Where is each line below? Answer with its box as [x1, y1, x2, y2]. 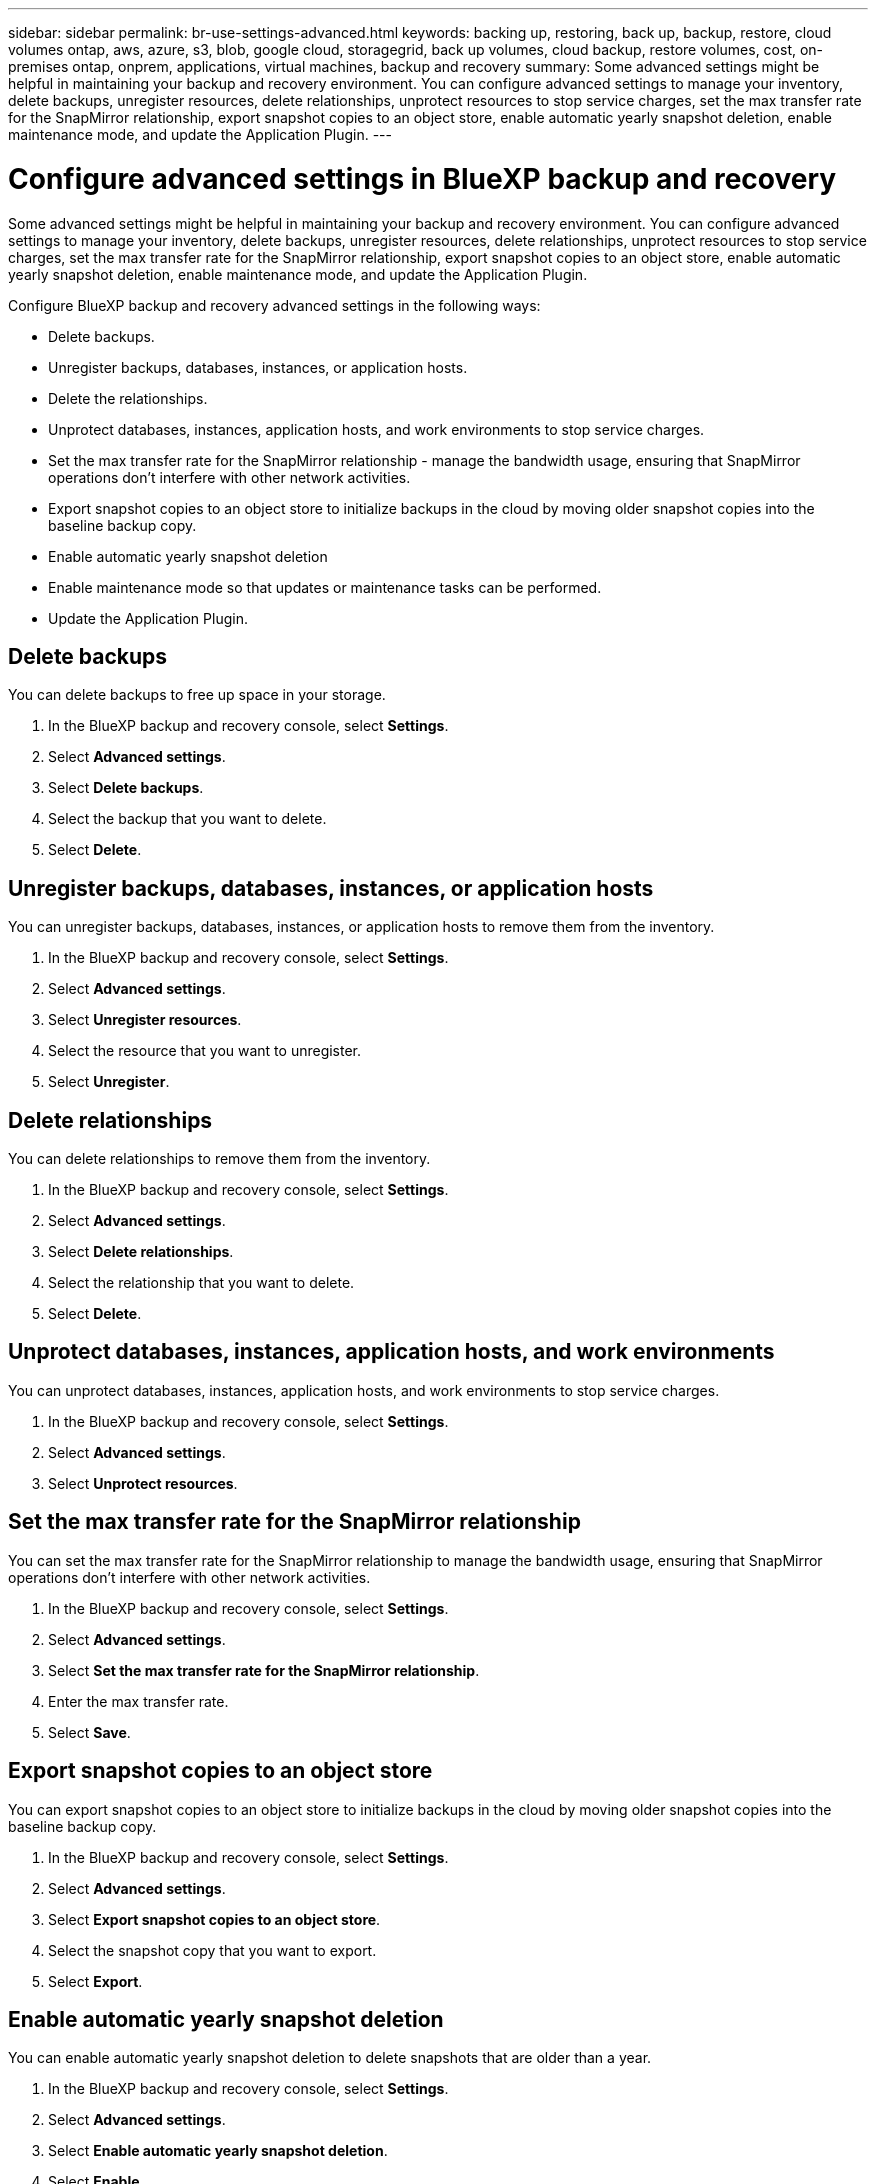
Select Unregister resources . [48, 1011, 242, 1029]
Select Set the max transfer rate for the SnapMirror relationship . [48, 1661, 480, 1679]
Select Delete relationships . [48, 1243, 234, 1261]
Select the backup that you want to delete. [48, 810, 327, 828]
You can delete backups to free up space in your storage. [8, 686, 386, 704]
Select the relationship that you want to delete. [48, 1274, 355, 1292]
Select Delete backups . [48, 779, 204, 797]
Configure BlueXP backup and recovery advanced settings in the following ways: [8, 296, 541, 314]
